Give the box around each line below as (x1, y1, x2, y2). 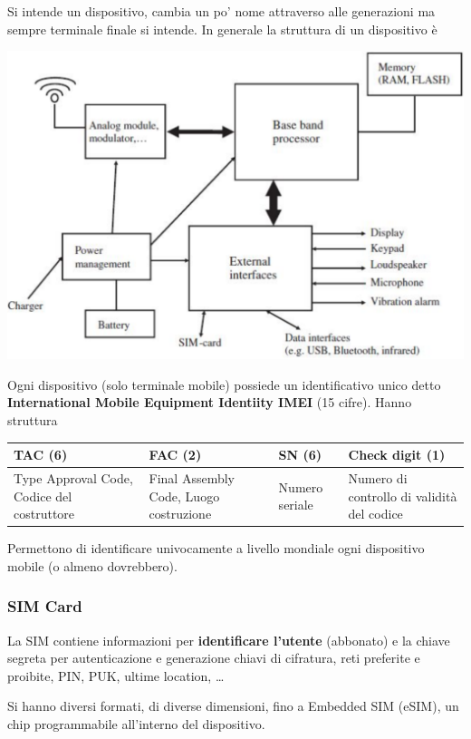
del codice (348, 504, 403, 523)
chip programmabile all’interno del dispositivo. (7, 715, 265, 734)
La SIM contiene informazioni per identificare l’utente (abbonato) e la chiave (7, 630, 450, 649)
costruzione (149, 504, 212, 523)
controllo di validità (348, 486, 457, 505)
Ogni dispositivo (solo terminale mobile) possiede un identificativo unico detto (7, 374, 441, 394)
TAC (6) (14, 445, 68, 464)
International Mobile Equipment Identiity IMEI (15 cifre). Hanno (7, 393, 412, 412)
